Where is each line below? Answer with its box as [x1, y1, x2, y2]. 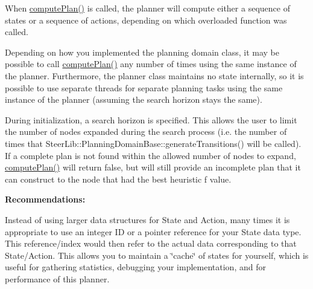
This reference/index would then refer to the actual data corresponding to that [5, 237, 297, 250]
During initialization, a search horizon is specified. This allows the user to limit [5, 113, 297, 126]
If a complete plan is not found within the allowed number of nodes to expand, [5, 149, 296, 161]
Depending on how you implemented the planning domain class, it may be [5, 45, 279, 58]
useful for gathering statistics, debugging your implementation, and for [5, 261, 266, 273]
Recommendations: [5, 193, 86, 206]
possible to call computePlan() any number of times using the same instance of [5, 57, 297, 70]
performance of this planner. [5, 272, 110, 285]
